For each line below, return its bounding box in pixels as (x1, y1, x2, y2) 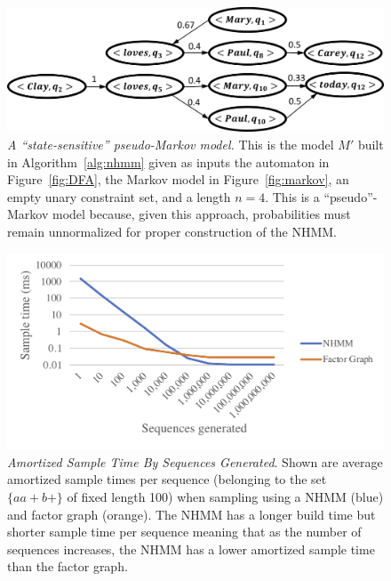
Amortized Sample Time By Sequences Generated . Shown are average (7, 452, 383, 471)
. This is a (265, 187, 320, 206)
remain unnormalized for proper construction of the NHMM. (7, 222, 337, 240)
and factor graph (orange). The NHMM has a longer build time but (7, 504, 376, 523)
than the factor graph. (7, 557, 128, 576)
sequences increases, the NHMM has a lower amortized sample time (7, 539, 375, 558)
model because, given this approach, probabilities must (52, 205, 351, 223)
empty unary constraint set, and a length (7, 187, 231, 206)
